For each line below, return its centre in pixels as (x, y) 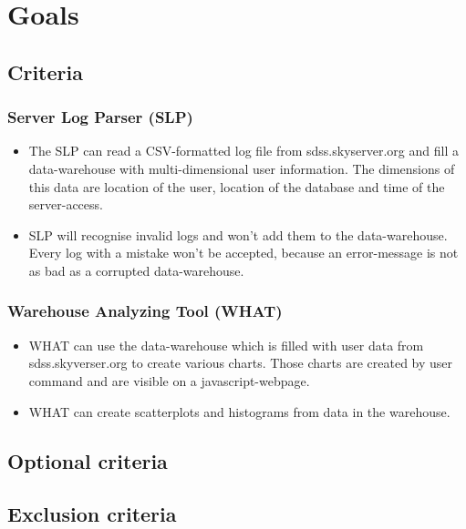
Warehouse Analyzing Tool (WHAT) (145, 311)
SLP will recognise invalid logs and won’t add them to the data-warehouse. (238, 234)
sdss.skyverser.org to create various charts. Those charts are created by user (241, 363)
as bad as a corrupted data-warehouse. (136, 270)
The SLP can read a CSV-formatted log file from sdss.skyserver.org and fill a (243, 151)
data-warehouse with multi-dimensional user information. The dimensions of (242, 168)
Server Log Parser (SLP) (100, 117)
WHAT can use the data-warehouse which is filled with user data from (226, 345)
